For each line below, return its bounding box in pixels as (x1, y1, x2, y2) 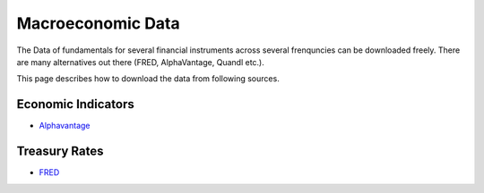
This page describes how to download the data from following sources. (16, 73, 280, 84)
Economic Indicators (16, 96, 134, 112)
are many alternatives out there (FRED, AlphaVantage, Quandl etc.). (16, 56, 264, 67)
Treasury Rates (16, 144, 104, 159)
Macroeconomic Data (16, 13, 181, 33)
